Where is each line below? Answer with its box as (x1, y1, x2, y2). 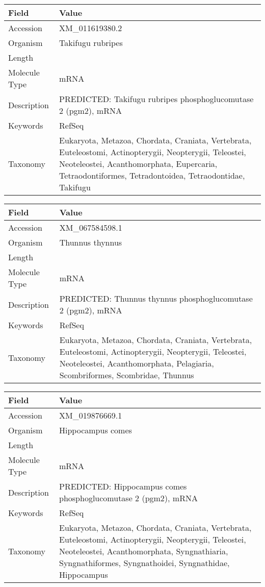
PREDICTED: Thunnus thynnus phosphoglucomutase (59, 292, 253, 304)
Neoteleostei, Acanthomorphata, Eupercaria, (59, 158, 218, 169)
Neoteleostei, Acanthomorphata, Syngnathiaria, (59, 545, 228, 557)
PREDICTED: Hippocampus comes (59, 480, 187, 492)
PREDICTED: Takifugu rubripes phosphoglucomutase (59, 93, 254, 105)
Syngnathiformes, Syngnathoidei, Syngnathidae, (59, 557, 230, 569)
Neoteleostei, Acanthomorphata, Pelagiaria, (59, 357, 214, 369)
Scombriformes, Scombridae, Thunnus (59, 369, 194, 381)
